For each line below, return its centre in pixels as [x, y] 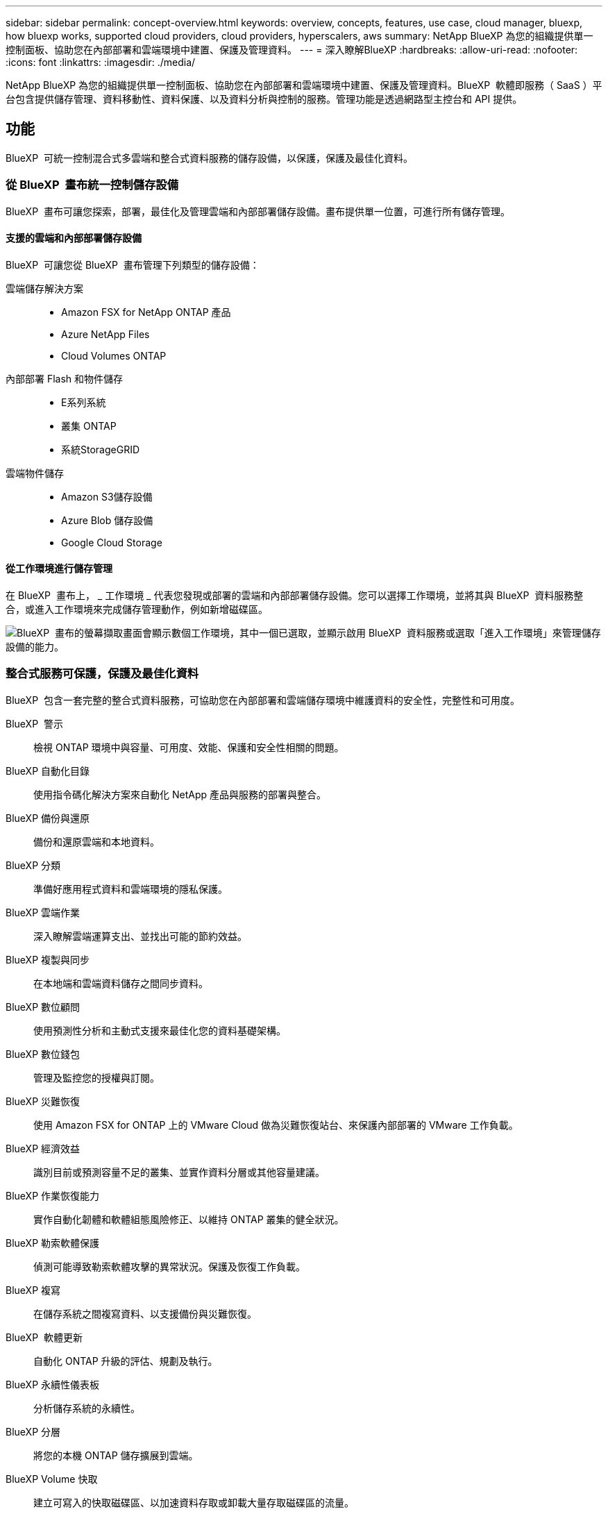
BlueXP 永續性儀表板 [53, 1384]
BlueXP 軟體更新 [44, 1337]
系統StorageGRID [101, 449]
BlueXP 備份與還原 [48, 818]
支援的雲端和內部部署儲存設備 [74, 238]
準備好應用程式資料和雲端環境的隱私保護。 [130, 889]
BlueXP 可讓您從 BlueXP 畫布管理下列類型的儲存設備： [133, 264]
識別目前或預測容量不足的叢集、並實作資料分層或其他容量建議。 [179, 1172]
